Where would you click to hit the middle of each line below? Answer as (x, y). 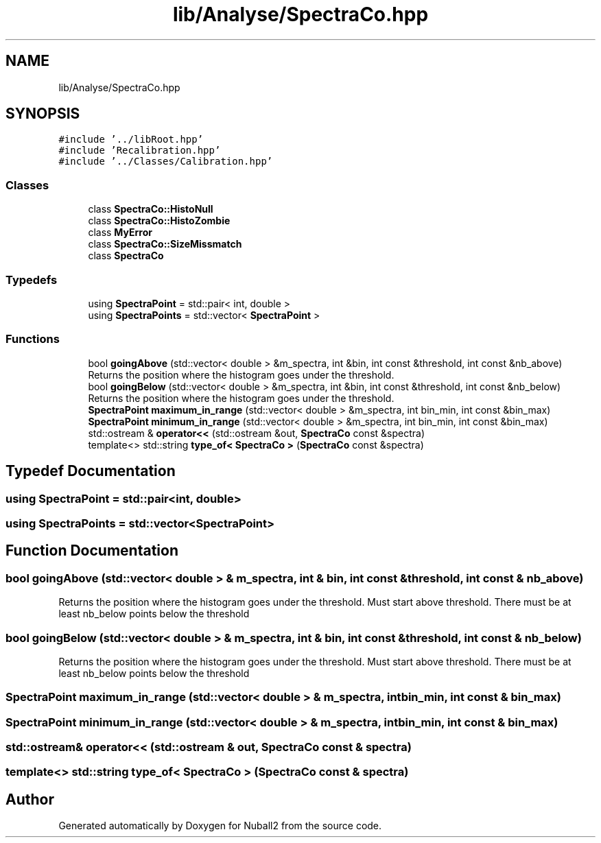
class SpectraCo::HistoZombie (159, 221)
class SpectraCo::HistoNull (151, 209)
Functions (33, 339)
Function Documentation (92, 551)
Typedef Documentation (91, 471)
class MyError (120, 233)
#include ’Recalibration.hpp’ (140, 151)
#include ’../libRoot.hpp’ (131, 140)
